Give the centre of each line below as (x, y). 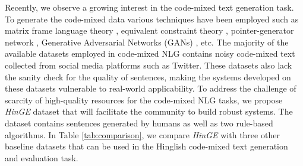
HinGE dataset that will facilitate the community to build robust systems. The (149, 111)
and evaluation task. (42, 157)
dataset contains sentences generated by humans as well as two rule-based (139, 123)
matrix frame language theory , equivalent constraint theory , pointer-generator (149, 30)
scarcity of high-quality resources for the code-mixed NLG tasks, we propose (144, 100)
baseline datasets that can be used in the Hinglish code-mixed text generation (146, 146)
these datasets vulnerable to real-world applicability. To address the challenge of (151, 88)
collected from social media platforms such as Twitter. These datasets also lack (149, 65)
